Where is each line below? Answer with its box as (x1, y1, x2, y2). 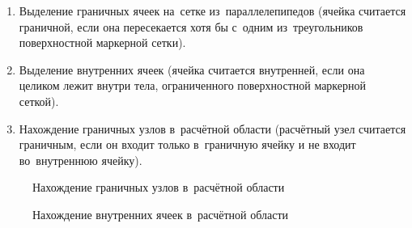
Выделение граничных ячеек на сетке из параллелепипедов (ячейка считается (19, 2, 406, 19)
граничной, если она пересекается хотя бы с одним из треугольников (19, 18, 363, 35)
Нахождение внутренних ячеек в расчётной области (32, 205, 289, 222)
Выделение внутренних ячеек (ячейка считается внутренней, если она (19, 61, 365, 78)
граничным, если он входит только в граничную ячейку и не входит (19, 136, 356, 153)
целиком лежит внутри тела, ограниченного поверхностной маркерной (19, 77, 367, 94)
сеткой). (19, 92, 59, 109)
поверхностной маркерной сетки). (19, 34, 186, 51)
